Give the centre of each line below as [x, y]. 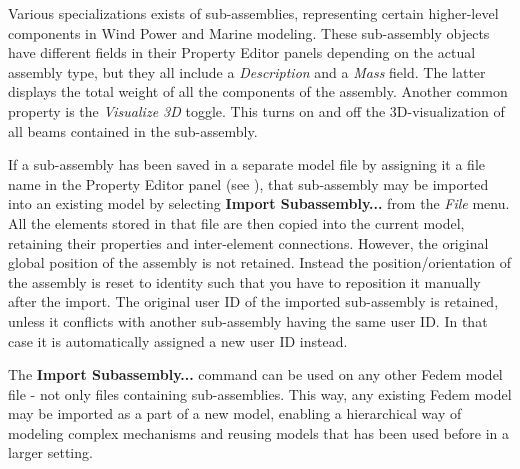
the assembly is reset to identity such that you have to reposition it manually [244, 281]
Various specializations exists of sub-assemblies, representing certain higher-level [253, 13]
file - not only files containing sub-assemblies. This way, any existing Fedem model [260, 393]
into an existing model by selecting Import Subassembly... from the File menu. [259, 203]
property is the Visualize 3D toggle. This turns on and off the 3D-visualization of [256, 110]
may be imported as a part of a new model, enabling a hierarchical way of [235, 413]
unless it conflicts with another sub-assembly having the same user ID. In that [248, 320]
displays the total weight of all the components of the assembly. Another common [258, 91]
